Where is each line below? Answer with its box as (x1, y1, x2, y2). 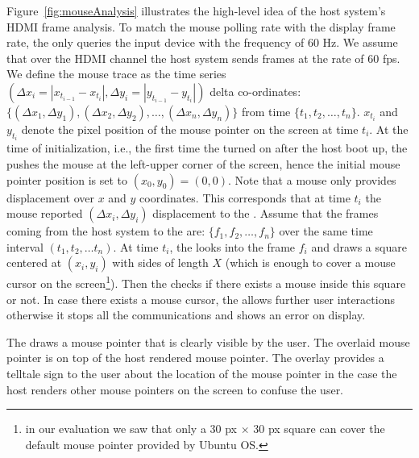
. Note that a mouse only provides (228, 171, 396, 188)
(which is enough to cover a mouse (225, 254, 396, 271)
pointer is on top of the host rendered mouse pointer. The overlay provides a (6, 349, 384, 366)
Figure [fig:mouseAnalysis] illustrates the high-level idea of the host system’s (6, 2, 386, 19)
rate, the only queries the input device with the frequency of (6, 34, 305, 51)
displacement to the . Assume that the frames (152, 205, 379, 222)
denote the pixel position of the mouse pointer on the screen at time (21, 120, 359, 137)
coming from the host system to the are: (6, 223, 205, 239)
